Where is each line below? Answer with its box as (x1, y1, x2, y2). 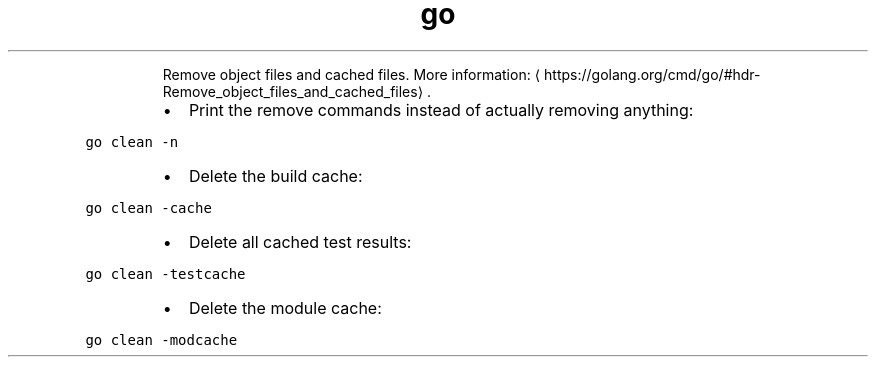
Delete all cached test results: (188, 231, 412, 252)
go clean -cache (85, 199, 212, 216)
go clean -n (85, 133, 179, 150)
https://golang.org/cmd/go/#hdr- (544, 65, 761, 83)
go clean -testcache (85, 265, 246, 282)
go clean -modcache (85, 331, 238, 348)
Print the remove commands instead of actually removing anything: (188, 99, 694, 120)
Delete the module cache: (188, 297, 382, 318)
